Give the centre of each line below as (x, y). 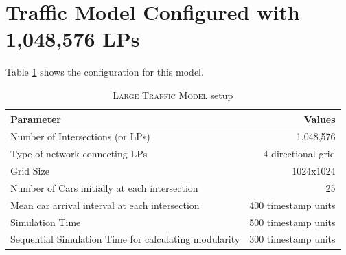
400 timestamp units (292, 204)
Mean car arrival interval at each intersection (105, 204)
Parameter (36, 119)
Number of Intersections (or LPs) (80, 136)
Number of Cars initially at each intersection (104, 187)
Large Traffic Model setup (173, 95)
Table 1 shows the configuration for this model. (105, 72)
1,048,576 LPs (73, 39)
